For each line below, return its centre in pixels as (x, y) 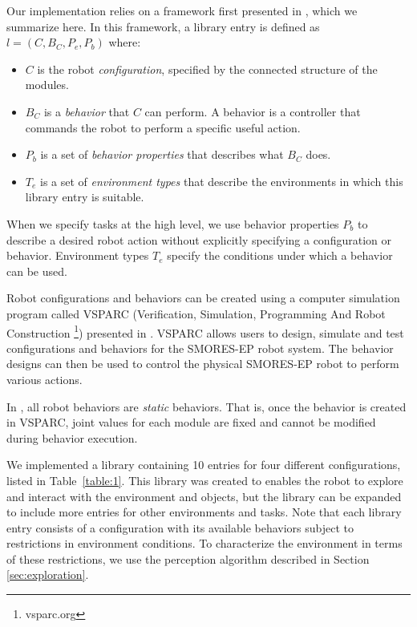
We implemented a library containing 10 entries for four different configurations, (204, 465)
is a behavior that (87, 111)
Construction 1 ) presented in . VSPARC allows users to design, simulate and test (205, 331)
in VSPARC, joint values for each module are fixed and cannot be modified (191, 422)
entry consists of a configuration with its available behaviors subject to (180, 527)
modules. (47, 85)
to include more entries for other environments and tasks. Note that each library (204, 512)
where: (125, 42)
